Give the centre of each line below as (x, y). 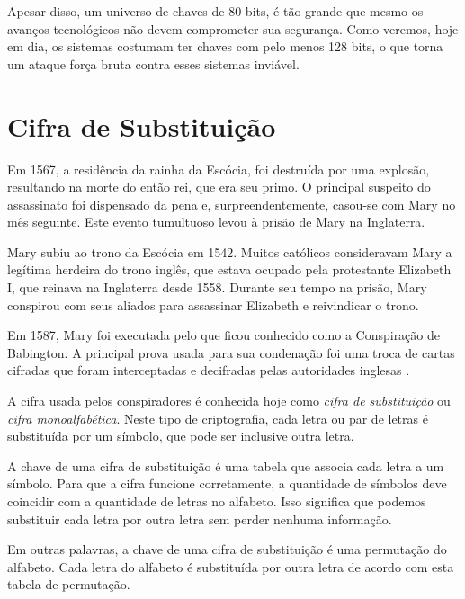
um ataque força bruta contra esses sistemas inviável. (153, 63)
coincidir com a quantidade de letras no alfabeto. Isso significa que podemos (217, 501)
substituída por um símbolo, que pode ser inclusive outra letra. (181, 436)
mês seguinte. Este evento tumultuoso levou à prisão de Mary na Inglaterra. (216, 222)
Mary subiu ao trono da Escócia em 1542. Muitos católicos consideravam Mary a (230, 251)
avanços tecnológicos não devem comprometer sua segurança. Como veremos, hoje (233, 28)
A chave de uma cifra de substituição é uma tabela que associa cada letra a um (226, 465)
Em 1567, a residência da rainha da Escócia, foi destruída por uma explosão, (219, 169)
